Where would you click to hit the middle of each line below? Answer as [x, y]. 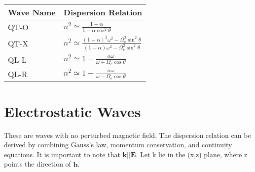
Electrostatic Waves [73, 111]
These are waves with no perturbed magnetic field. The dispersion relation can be [127, 135]
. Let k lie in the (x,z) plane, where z [192, 154]
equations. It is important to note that [62, 154]
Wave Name [32, 12]
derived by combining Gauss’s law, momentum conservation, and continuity [118, 145]
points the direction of [37, 164]
